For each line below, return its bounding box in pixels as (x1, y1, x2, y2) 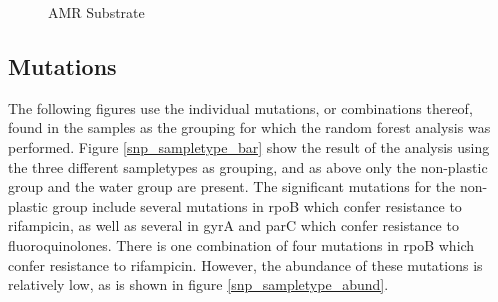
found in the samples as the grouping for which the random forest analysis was (8, 117, 491, 138)
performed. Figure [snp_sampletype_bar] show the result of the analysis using (8, 136, 490, 157)
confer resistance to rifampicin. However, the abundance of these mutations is (8, 254, 483, 275)
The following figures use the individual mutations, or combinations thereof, (8, 97, 473, 118)
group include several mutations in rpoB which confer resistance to (52, 195, 462, 216)
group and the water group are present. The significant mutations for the (8, 176, 456, 197)
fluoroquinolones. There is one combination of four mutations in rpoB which (8, 234, 475, 255)
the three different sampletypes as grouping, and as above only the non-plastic (8, 156, 488, 177)
